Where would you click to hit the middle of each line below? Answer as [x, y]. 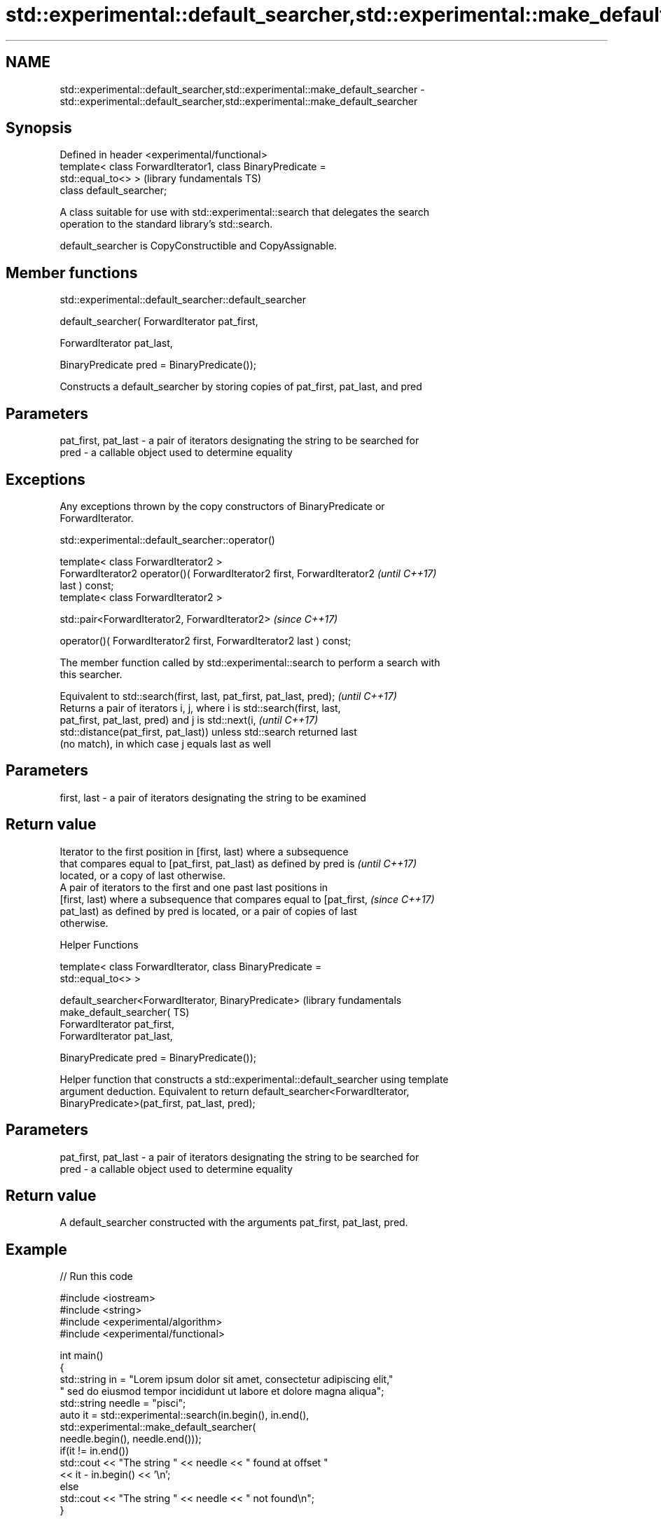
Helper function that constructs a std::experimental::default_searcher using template [254, 1079]
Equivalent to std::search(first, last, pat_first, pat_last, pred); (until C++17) [228, 696]
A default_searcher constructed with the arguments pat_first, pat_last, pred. [234, 1223]
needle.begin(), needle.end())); [131, 1439]
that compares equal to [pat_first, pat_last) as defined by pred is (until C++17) [238, 863]
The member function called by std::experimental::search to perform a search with [250, 662]
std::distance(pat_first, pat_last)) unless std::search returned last [208, 731]
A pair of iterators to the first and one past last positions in [194, 887]
